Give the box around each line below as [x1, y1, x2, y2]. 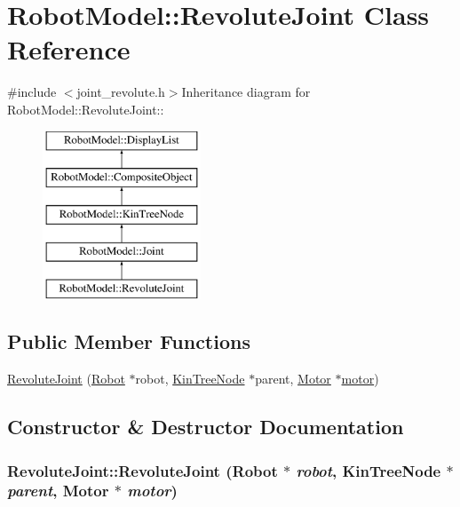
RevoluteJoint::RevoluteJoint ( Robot [7, 459, 278, 481]
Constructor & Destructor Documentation [7, 413, 404, 440]
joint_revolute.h [76, 83, 165, 101]
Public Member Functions [7, 328, 250, 355]
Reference [7, 31, 131, 67]
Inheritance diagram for [181, 83, 311, 101]
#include [7, 83, 57, 101]
